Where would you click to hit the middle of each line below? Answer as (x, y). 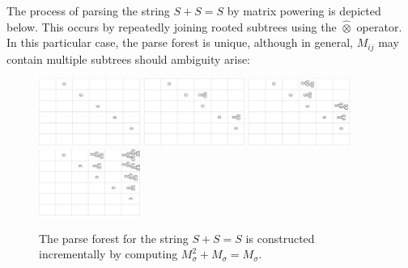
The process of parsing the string (88, 10)
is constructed (280, 238)
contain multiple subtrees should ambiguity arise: (129, 59)
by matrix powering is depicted (304, 10)
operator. (379, 26)
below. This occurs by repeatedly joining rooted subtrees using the (172, 26)
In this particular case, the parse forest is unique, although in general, (180, 42)
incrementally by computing (108, 254)
